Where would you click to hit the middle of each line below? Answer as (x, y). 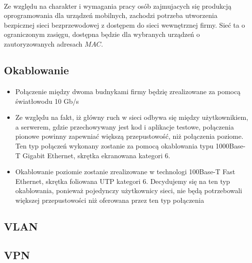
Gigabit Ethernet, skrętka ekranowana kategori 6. (96, 155)
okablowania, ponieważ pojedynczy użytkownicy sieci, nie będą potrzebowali (129, 190)
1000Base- (231, 145)
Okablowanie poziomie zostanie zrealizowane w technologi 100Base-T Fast (125, 172)
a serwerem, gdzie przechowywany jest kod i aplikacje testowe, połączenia (125, 126)
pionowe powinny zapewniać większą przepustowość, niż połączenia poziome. (129, 136)
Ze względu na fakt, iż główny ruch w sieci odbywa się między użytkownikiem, (132, 117)
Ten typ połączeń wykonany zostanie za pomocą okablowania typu (114, 145)
